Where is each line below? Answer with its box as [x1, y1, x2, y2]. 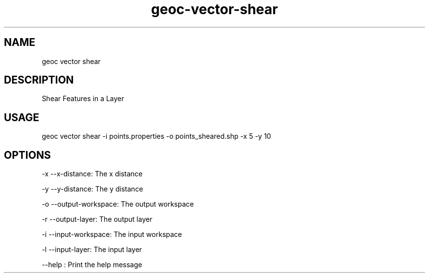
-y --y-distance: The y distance [42, 185, 143, 193]
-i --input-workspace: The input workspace [42, 230, 182, 239]
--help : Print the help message [42, 260, 143, 269]
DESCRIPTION [4, 74, 74, 86]
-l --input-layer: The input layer [42, 245, 142, 254]
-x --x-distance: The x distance [42, 170, 143, 178]
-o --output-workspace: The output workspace [42, 200, 194, 209]
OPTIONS [4, 149, 51, 161]
